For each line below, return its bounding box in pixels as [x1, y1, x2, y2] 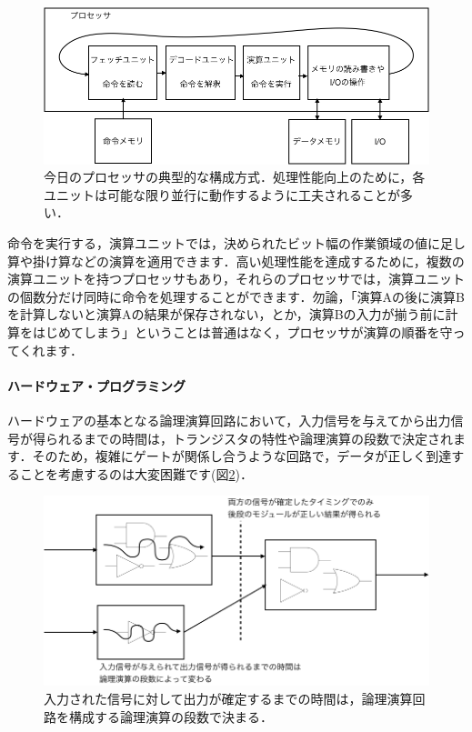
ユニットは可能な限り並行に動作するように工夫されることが [44, 185, 400, 204]
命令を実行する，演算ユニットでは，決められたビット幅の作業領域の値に [7, 234, 440, 253]
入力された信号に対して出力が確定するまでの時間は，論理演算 [44, 689, 413, 708]
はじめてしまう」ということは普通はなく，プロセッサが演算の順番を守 [32, 323, 453, 342]
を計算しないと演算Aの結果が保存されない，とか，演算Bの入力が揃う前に [7, 305, 446, 324]
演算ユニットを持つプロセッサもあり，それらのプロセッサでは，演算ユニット [7, 269, 466, 288]
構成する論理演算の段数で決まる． [68, 707, 273, 726]
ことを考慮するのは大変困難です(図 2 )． [19, 464, 253, 483]
